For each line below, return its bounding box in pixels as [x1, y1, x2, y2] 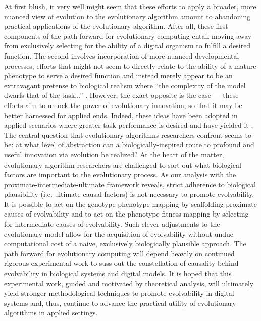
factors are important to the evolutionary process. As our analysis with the [4, 169, 236, 180]
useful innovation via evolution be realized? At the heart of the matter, [4, 149, 224, 159]
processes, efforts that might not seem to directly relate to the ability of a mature [4, 60, 256, 71]
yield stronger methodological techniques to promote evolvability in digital [4, 288, 234, 298]
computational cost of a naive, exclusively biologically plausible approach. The [4, 238, 246, 249]
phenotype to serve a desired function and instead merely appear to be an [4, 70, 233, 81]
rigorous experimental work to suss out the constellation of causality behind [4, 258, 239, 269]
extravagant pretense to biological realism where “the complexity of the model [4, 80, 246, 90]
